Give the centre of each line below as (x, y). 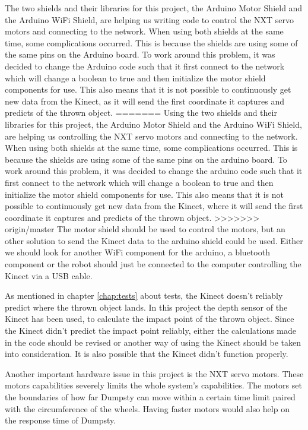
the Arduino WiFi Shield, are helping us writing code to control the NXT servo (150, 19)
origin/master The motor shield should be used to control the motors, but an (145, 229)
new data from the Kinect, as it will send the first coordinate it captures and (145, 101)
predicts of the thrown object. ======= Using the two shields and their (141, 113)
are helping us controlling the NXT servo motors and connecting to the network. (151, 136)
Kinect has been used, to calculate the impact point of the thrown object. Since (150, 319)
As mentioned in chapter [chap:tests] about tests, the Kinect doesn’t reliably (144, 295)
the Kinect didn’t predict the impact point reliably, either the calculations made (151, 331)
